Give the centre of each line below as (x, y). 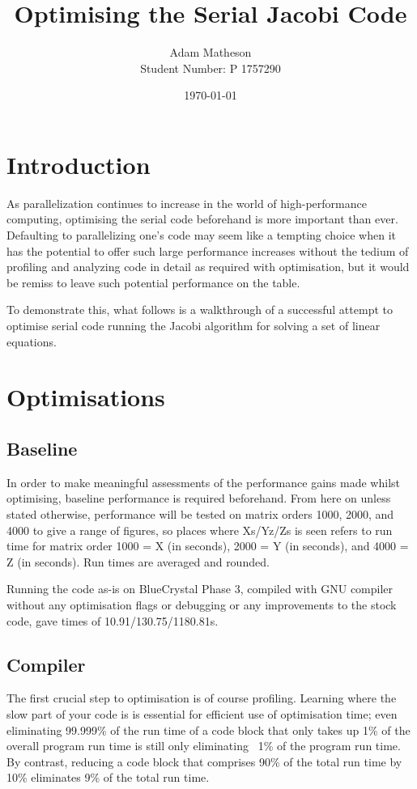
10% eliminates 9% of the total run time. (108, 777)
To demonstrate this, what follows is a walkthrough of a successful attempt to (200, 310)
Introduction (79, 164)
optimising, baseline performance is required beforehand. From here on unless (199, 498)
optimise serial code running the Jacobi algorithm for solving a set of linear (194, 325)
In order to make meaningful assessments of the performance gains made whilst (203, 482)
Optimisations (86, 397)
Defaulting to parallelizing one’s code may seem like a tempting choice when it (202, 235)
